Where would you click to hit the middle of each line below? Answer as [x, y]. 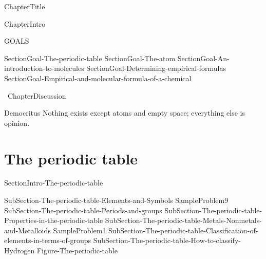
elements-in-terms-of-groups [48, 240]
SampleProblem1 [80, 230]
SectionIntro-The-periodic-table [54, 183]
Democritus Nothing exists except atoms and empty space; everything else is [125, 113]
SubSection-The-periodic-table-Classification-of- [183, 230]
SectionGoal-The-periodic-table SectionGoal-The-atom [90, 58]
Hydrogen [20, 251]
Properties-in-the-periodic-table [54, 220]
